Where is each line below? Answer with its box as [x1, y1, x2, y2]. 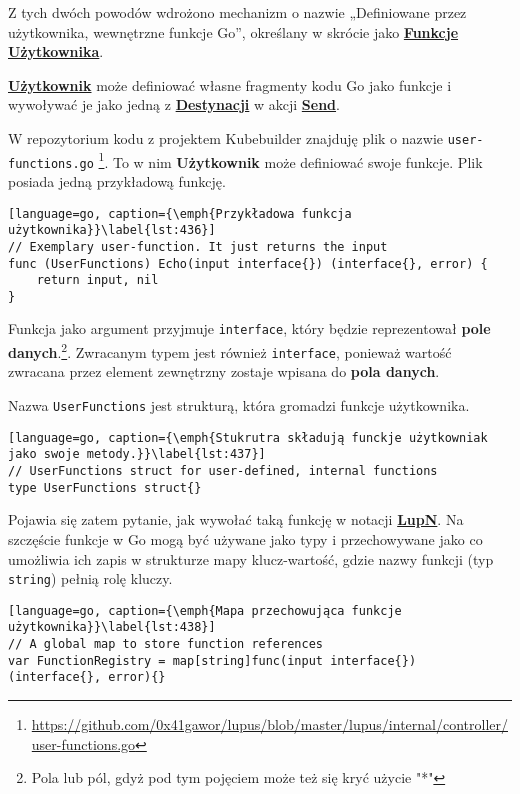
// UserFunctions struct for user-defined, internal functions [8, 464, 438, 478]
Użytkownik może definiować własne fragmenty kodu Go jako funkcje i [8, 74, 452, 95]
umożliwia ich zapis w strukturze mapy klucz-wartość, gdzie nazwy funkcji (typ [8, 548, 494, 569]
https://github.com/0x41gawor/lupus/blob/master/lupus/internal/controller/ [31, 714, 508, 735]
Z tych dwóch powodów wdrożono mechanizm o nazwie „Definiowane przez [8, 2, 467, 22]
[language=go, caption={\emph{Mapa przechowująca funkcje [8, 603, 402, 618]
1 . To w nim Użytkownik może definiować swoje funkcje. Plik [98, 148, 483, 172]
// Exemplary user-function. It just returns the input [8, 239, 388, 254]
